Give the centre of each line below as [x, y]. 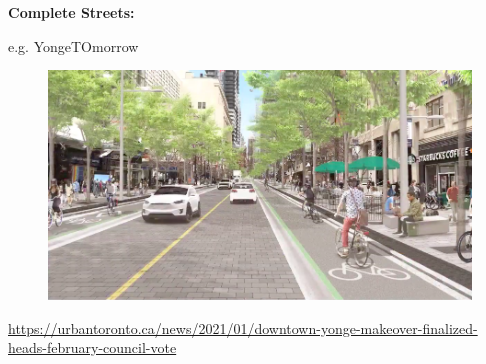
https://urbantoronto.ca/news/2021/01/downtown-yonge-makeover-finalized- [243, 327]
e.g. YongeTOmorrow [73, 45]
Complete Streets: [71, 12]
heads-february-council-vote [92, 347]
